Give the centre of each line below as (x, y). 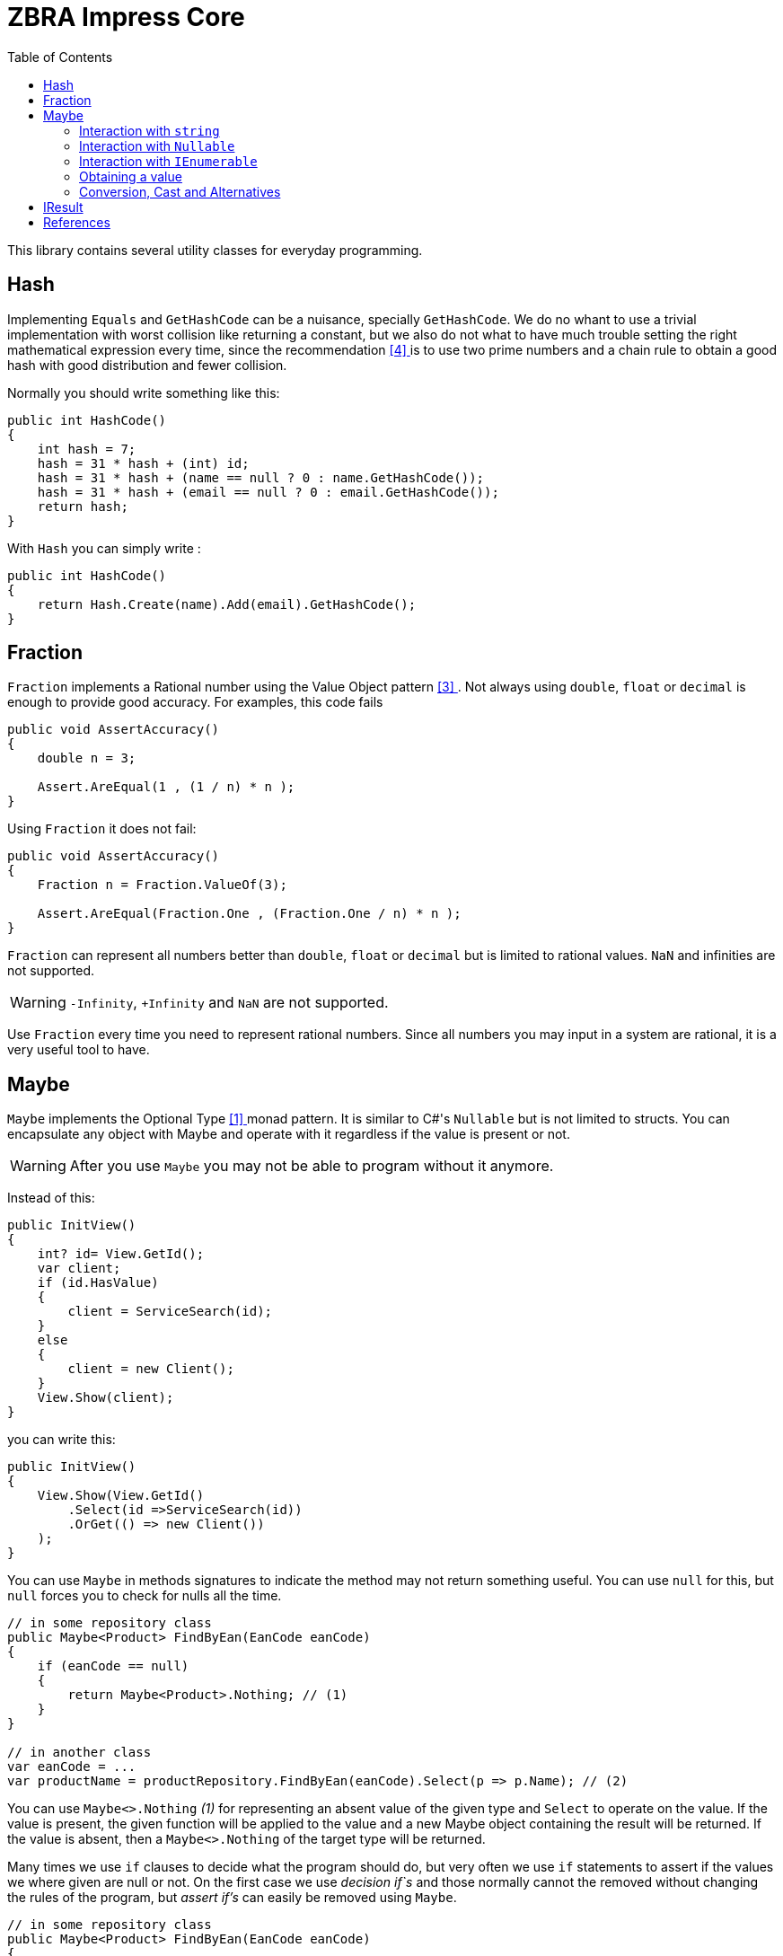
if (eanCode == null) (113, 1666)
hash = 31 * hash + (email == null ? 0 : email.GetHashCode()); (268, 492)
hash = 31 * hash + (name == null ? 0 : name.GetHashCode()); (261, 477)
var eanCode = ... (72, 1767)
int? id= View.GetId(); (121, 1254)
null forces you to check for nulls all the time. (145, 1596)
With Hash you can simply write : (104, 548)
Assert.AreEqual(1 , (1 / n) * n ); (166, 787)
